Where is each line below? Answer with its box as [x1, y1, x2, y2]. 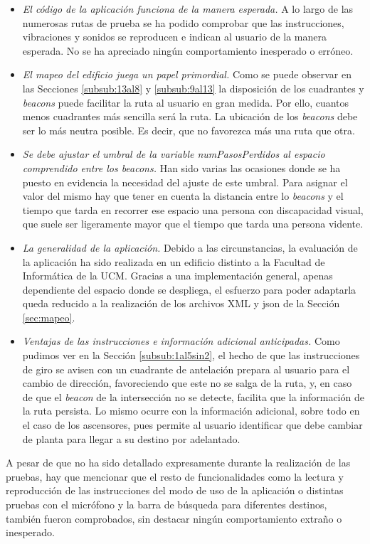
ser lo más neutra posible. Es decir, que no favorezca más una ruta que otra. [22, 122, 355, 137]
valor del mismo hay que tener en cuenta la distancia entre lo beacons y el [22, 188, 344, 203]
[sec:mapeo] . [22, 309, 75, 324]
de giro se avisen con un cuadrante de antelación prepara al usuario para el [22, 361, 350, 376]
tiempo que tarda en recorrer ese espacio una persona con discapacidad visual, [22, 202, 364, 217]
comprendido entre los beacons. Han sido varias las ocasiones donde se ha [22, 160, 341, 175]
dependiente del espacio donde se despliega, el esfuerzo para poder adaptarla [22, 282, 356, 297]
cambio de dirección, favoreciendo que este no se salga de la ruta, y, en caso [22, 375, 352, 390]
